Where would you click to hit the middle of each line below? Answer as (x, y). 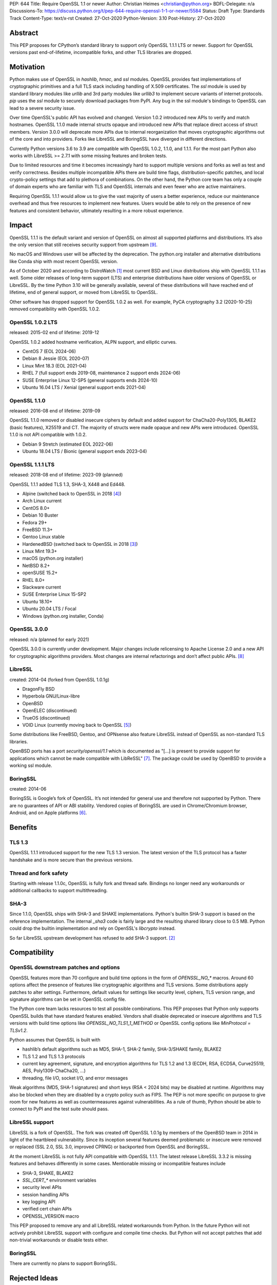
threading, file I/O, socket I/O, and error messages (75, 1078)
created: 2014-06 (28, 789)
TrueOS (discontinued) (46, 718)
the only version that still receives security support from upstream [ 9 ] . (83, 245)
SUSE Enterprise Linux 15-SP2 (54, 594)
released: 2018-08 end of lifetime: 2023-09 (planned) (66, 475)
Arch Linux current (42, 501)
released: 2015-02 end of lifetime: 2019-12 (54, 333)
